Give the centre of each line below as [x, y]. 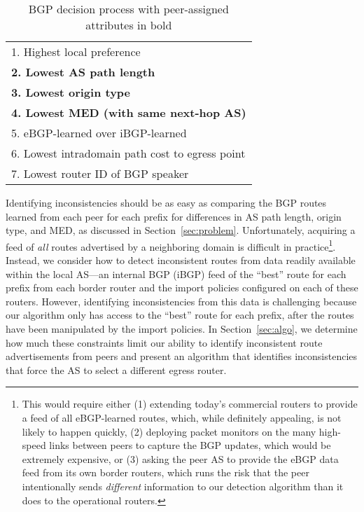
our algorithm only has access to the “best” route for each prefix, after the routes [180, 315]
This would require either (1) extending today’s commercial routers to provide [190, 404]
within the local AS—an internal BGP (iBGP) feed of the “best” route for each [176, 274]
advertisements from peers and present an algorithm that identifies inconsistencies [182, 356]
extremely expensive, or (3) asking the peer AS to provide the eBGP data [180, 458]
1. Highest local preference [76, 51]
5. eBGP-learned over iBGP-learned [99, 133]
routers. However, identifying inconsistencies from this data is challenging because [181, 301]
